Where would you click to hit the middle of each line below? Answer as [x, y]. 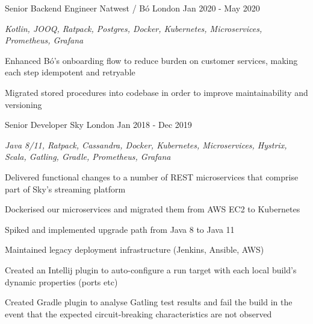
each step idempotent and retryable [70, 72]
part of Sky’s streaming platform [65, 189]
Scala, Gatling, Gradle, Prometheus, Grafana [88, 157]
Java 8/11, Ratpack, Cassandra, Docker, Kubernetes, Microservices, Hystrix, [146, 145]
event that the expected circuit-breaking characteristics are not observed [138, 313]
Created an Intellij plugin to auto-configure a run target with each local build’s [151, 269]
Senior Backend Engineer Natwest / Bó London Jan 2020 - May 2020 [132, 8]
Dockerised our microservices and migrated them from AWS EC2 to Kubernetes [153, 209]
